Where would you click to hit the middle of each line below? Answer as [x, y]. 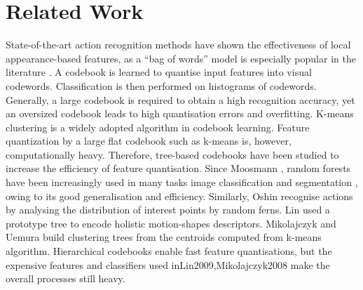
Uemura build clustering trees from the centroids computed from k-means [164, 237]
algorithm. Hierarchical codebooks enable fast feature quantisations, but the [169, 251]
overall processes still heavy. [66, 278]
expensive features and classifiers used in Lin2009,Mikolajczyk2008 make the [168, 264]
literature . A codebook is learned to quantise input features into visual [159, 72]
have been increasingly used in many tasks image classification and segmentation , [182, 182]
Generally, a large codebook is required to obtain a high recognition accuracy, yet [180, 99]
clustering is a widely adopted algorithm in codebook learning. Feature [158, 127]
